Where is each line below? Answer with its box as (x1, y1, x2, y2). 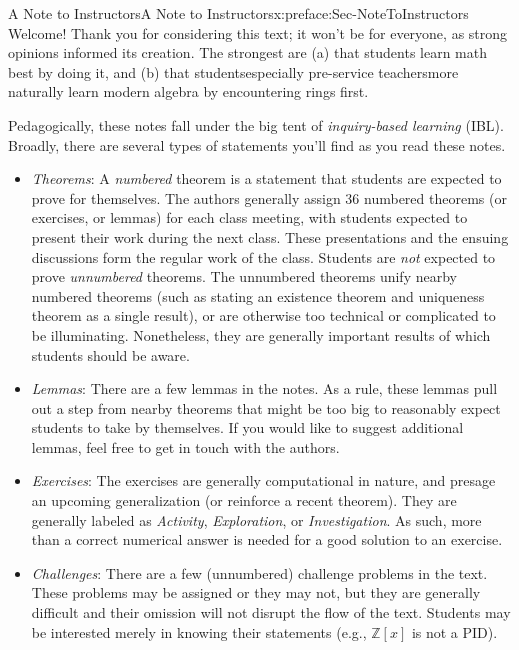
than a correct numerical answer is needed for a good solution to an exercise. (31, 529, 503, 550)
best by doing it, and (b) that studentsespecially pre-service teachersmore (8, 61, 459, 82)
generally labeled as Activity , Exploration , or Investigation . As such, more (31, 509, 482, 530)
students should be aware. (31, 344, 190, 365)
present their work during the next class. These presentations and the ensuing (31, 226, 509, 247)
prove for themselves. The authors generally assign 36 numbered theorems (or (31, 187, 507, 208)
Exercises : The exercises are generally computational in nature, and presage (31, 470, 496, 491)
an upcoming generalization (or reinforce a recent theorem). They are (31, 490, 457, 511)
